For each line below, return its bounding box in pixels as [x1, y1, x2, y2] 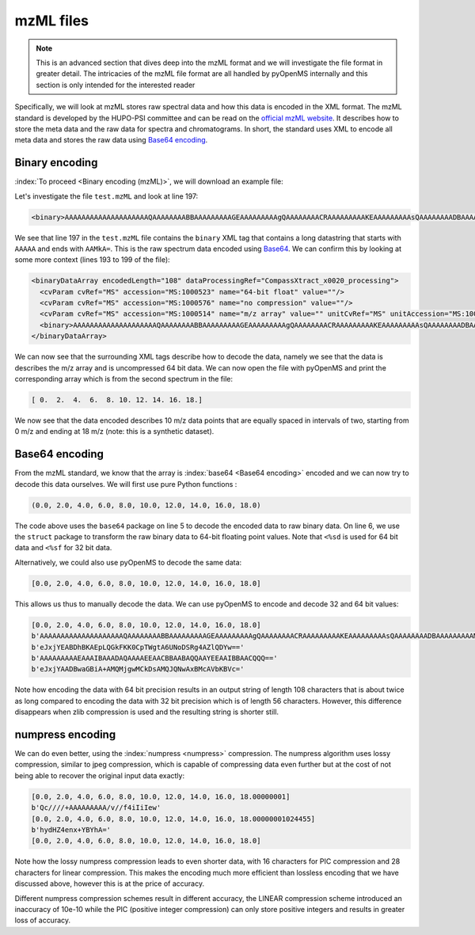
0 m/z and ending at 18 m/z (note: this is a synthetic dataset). [14, 427, 215, 436]
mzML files [14, 12, 89, 29]
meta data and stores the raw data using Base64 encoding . [14, 135, 208, 145]
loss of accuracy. [14, 915, 71, 925]
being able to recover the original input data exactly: [14, 770, 185, 780]
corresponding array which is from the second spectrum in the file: [14, 374, 234, 384]
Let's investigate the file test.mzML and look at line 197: [14, 191, 199, 201]
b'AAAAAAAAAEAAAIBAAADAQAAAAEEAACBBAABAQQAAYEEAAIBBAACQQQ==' [31, 653, 278, 663]
